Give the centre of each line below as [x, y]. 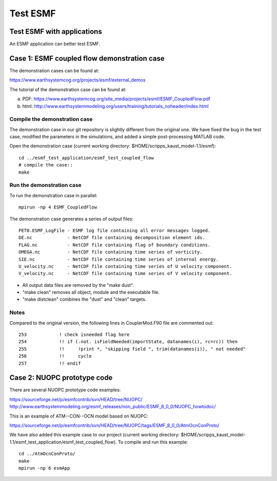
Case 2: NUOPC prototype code [61, 378]
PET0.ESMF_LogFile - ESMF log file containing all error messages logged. [115, 230]
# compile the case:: [46, 165]
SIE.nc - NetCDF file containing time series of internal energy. [119, 259]
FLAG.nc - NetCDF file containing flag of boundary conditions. [115, 245]
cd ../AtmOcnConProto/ [47, 454]
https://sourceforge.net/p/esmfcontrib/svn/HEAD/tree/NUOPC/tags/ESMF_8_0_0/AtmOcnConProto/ [114, 426]
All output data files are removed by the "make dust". [78, 285]
